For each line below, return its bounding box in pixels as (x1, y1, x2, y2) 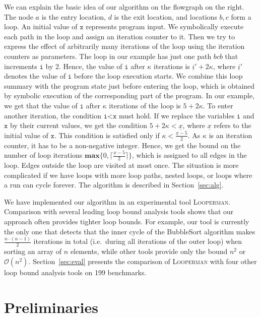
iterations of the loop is (109, 100, 181, 110)
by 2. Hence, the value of (45, 60, 122, 71)
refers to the (214, 120, 251, 131)
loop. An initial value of (4, 21, 78, 32)
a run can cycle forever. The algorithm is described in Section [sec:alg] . (4, 179, 224, 190)
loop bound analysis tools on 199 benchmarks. (4, 267, 147, 277)
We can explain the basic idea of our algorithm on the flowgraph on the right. (4, 2, 244, 12)
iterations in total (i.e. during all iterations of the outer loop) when (33, 236, 242, 246)
